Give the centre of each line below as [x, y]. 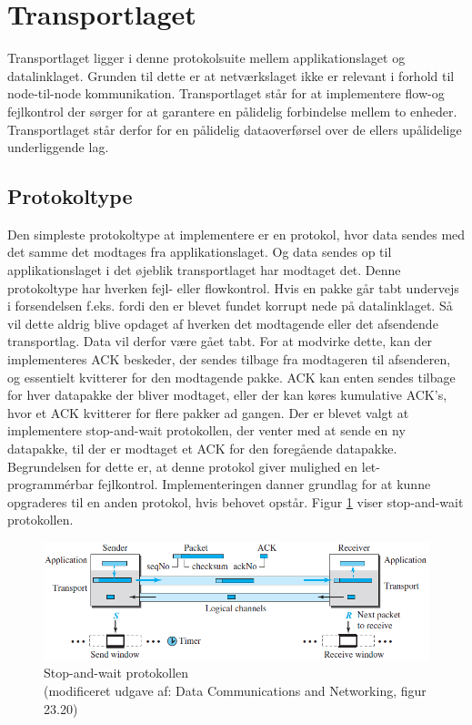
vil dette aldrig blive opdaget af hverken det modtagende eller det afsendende [223, 323]
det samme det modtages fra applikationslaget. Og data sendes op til [200, 252]
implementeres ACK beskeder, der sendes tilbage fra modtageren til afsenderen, [229, 359]
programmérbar [51, 484]
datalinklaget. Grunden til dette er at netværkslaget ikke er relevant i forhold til [231, 75]
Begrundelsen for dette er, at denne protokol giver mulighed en [183, 466]
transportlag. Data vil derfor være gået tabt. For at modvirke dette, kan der [220, 341]
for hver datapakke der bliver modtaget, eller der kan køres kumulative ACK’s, [227, 395]
